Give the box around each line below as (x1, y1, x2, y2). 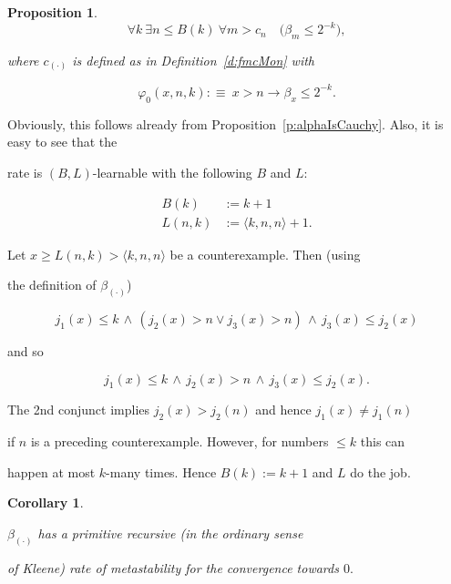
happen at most (7, 462, 96, 481)
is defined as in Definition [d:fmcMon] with (72, 50, 315, 69)
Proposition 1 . (7, 3, 97, 21)
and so (7, 342, 44, 360)
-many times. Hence (106, 462, 217, 481)
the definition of (7, 275, 97, 294)
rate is (7, 162, 43, 181)
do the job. (350, 462, 411, 481)
